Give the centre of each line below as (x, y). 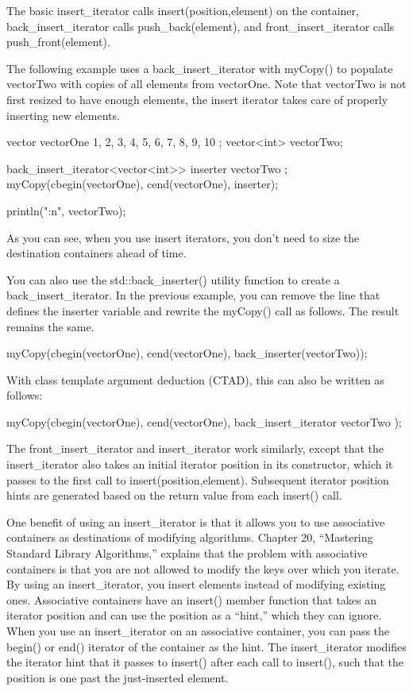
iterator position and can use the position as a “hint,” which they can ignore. (194, 615)
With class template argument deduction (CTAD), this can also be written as (195, 379)
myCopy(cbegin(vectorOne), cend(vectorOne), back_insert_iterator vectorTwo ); (204, 421)
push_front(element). (58, 42)
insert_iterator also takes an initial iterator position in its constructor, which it (200, 464)
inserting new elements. (63, 115)
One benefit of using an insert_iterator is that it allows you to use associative (196, 521)
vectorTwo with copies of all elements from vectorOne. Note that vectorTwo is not (206, 84)
